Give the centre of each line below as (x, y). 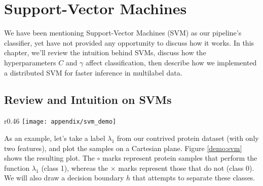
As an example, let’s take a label (55, 138)
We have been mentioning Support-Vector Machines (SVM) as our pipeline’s (123, 33)
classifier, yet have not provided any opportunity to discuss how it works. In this (129, 42)
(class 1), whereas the (75, 168)
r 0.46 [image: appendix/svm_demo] (60, 121)
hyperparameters (30, 62)
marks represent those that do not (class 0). (186, 168)
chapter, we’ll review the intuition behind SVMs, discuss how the (105, 52)
